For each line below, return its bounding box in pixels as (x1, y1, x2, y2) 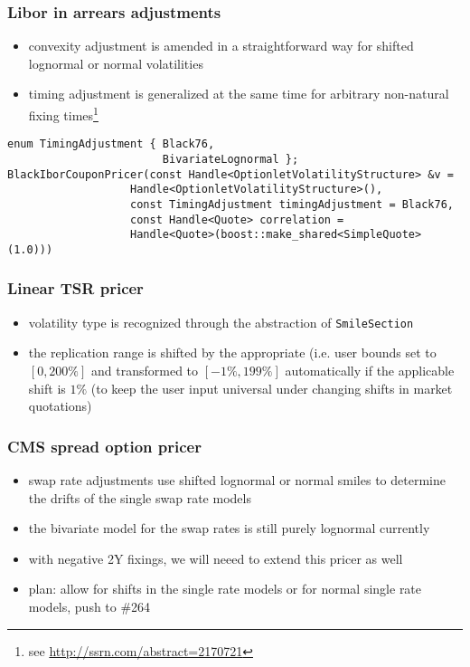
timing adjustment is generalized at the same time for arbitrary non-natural (28, 84, 449, 103)
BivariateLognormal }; (162, 152, 299, 166)
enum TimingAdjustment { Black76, (7, 138, 215, 151)
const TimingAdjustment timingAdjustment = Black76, (130, 197, 454, 211)
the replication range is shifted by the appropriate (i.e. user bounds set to (28, 343, 437, 362)
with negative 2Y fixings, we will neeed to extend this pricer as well (28, 548, 403, 567)
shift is (28, 378, 66, 397)
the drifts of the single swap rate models (28, 488, 251, 507)
